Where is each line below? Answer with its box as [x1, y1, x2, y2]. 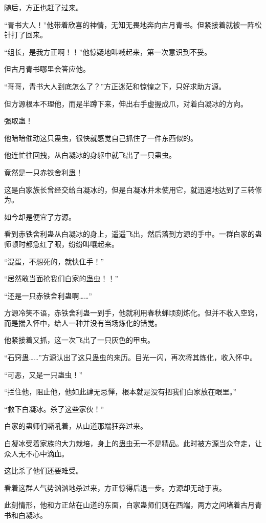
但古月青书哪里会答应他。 [4, 64, 90, 74]
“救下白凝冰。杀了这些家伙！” [4, 403, 104, 414]
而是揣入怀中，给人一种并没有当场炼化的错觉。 [4, 317, 162, 328]
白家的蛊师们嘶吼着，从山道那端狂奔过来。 [4, 421, 147, 431]
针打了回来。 [4, 29, 47, 40]
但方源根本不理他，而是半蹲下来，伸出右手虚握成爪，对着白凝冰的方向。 [4, 98, 248, 109]
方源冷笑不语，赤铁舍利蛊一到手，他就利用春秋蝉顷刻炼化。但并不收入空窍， [4, 307, 262, 318]
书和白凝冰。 [4, 510, 47, 520]
